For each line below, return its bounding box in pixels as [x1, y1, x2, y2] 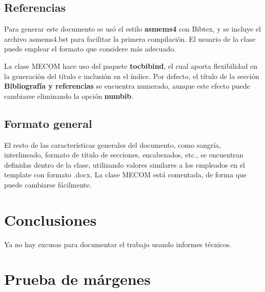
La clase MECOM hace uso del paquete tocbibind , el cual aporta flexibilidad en [4, 60, 257, 71]
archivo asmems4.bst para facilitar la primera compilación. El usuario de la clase [4, 33, 256, 44]
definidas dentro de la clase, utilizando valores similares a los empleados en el [4, 159, 245, 170]
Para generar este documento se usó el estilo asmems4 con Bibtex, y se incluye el [4, 23, 261, 34]
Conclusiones [4, 209, 97, 230]
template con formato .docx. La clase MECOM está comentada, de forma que [4, 169, 247, 180]
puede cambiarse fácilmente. [4, 179, 92, 190]
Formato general [4, 115, 92, 131]
